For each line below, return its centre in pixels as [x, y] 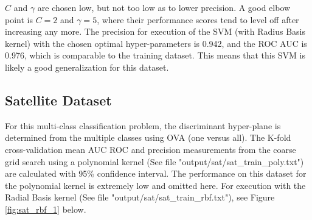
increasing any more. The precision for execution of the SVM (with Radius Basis [155, 31]
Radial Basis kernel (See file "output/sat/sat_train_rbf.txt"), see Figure [140, 197]
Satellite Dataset [58, 100]
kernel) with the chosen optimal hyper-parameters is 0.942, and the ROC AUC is [156, 43]
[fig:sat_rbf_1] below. [46, 209]
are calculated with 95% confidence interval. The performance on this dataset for [156, 173]
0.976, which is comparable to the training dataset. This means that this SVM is [155, 55]
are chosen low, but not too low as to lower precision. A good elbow [164, 7]
